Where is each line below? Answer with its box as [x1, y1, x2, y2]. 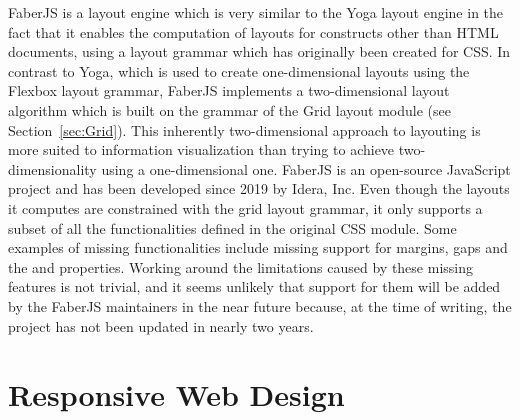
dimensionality [8, 158, 97, 179]
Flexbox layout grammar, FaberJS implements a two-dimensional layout [8, 80, 450, 101]
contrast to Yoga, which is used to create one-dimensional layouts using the [8, 60, 470, 81]
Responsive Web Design [8, 374, 345, 415]
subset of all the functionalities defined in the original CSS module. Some [8, 217, 457, 238]
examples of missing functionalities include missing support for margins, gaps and [8, 237, 508, 258]
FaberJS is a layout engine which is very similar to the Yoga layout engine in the [8, 2, 504, 22]
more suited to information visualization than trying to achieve [8, 139, 395, 160]
